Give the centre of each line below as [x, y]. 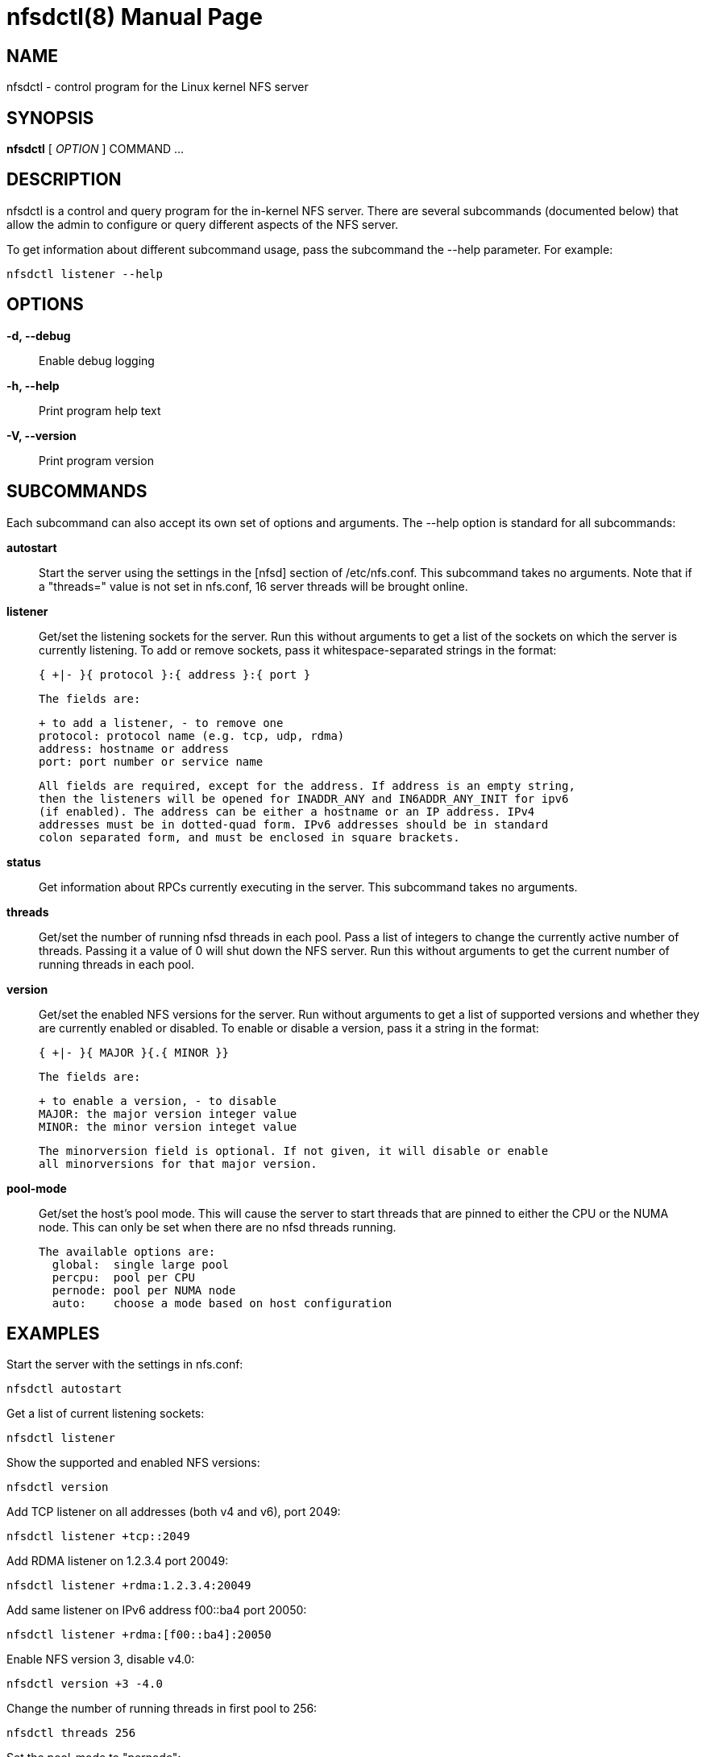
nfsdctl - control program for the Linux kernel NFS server [158, 87]
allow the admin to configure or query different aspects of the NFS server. [203, 224]
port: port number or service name [151, 761]
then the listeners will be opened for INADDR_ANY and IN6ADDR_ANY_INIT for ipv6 [304, 798]
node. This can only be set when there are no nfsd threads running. [218, 1227]
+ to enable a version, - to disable [158, 1101]
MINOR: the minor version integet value [168, 1126]
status [24, 862]
